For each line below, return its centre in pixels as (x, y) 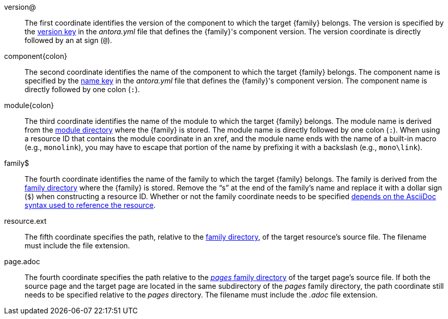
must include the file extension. (77, 246)
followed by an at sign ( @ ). (68, 40)
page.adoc (22, 261)
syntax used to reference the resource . (90, 205)
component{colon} (36, 56)
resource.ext (25, 221)
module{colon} (29, 105)
